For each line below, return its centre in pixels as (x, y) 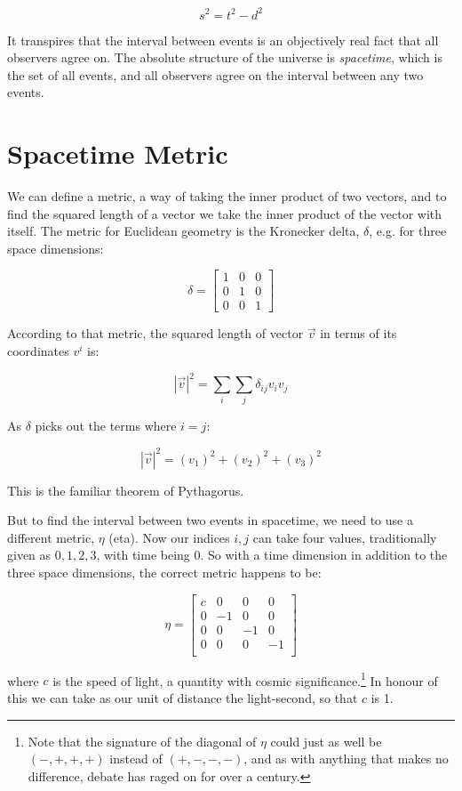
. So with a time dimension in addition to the (324, 555)
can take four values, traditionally (345, 537)
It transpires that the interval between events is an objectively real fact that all (223, 40)
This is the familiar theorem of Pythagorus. (126, 490)
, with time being (143, 555)
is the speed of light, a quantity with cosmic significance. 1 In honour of (245, 679)
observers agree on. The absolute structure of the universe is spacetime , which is (225, 57)
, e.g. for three (408, 231)
